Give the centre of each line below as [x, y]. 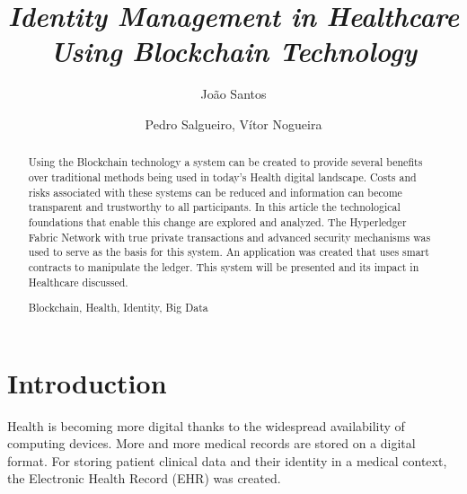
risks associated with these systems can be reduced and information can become [215, 192]
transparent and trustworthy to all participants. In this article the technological [214, 207]
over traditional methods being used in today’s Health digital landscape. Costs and [222, 176]
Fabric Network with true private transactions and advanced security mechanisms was [229, 237]
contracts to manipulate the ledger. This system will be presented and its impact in [224, 266]
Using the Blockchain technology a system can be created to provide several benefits [225, 162]
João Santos [233, 94]
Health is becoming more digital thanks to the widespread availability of [206, 425]
